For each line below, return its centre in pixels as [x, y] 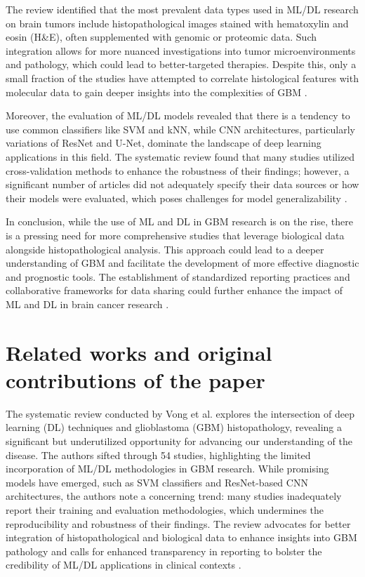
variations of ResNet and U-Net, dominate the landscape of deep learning [164, 143]
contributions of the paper [135, 379]
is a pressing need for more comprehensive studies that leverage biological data [175, 235]
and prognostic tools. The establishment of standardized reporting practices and [178, 276]
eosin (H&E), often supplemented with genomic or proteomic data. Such [161, 37]
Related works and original [139, 352]
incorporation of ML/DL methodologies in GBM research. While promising [167, 469]
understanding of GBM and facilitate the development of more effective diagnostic [182, 263]
